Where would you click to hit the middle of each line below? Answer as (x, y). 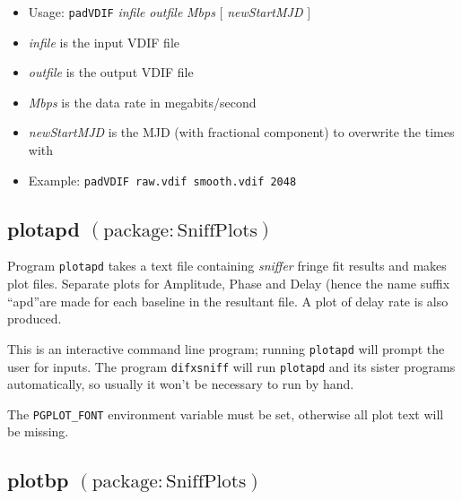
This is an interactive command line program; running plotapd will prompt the (226, 348)
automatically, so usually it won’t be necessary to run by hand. (181, 384)
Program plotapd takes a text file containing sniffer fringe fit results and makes (227, 266)
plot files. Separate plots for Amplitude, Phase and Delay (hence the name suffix (229, 284)
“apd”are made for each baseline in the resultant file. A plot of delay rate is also (228, 301)
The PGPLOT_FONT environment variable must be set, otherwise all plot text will (226, 414)
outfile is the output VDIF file (111, 72)
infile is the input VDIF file (104, 42)
